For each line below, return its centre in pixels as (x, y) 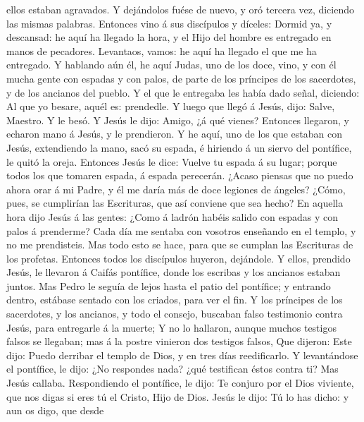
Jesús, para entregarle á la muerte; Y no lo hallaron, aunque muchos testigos (171, 327)
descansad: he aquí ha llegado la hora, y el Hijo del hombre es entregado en (169, 37)
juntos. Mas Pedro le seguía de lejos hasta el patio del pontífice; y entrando (169, 285)
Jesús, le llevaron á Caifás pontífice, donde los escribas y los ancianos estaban (174, 272)
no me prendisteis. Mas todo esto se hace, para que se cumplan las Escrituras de (180, 245)
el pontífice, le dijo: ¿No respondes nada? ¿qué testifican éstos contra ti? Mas (172, 369)
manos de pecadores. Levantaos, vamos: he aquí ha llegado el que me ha (162, 50)
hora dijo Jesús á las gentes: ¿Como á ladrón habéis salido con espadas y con (172, 216)
